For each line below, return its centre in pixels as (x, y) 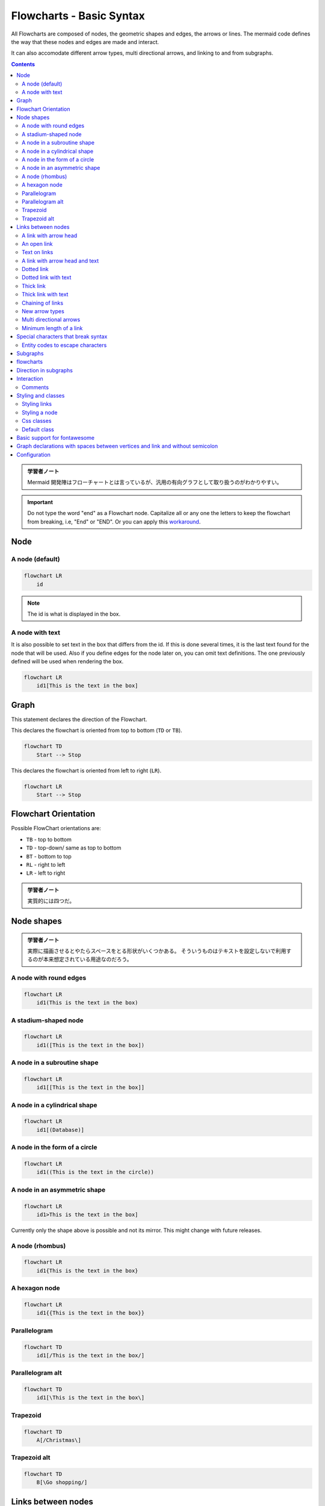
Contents (23, 64)
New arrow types (43, 311)
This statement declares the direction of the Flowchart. (79, 719)
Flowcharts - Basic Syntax (78, 16)
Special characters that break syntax (62, 337)
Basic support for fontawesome (55, 437)
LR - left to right (46, 873)
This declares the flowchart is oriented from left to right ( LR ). (86, 770)
